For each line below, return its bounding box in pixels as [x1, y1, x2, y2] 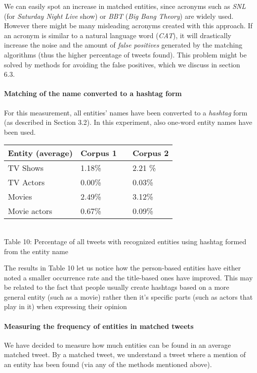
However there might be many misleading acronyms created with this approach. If [4, 20, 253, 31]
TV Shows [8, 162, 44, 174]
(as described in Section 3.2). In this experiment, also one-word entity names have [4, 117, 253, 127]
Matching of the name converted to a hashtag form [4, 88, 182, 99]
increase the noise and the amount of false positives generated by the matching [4, 40, 243, 50]
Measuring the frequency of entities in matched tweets [4, 320, 194, 331]
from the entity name [4, 246, 68, 256]
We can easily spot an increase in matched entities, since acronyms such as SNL [4, 1, 246, 11]
